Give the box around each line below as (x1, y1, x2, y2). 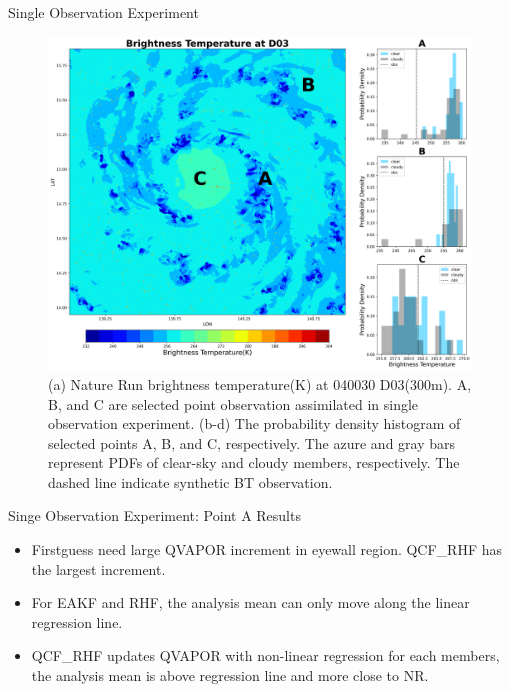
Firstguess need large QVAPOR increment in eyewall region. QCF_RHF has (31, 539, 503, 560)
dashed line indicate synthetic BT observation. (48, 471, 333, 492)
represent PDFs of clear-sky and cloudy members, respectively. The (48, 452, 460, 473)
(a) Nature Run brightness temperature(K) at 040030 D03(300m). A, (48, 373, 472, 394)
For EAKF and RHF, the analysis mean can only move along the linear (31, 592, 470, 613)
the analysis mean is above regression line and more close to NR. (31, 665, 429, 686)
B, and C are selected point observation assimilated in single (48, 393, 419, 414)
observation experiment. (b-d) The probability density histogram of (48, 413, 461, 434)
